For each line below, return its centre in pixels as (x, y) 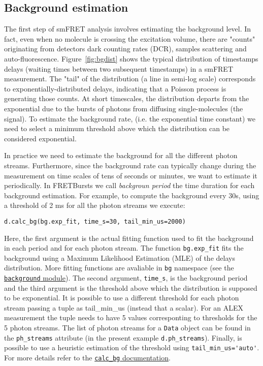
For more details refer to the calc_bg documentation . (87, 358)
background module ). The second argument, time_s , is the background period (126, 278)
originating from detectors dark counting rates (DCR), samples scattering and (125, 49)
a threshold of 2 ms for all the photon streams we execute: (95, 205)
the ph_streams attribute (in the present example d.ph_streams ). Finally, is (123, 337)
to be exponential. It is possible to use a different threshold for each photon (122, 298)
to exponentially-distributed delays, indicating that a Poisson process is (115, 88)
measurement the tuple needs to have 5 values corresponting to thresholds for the (131, 317)
